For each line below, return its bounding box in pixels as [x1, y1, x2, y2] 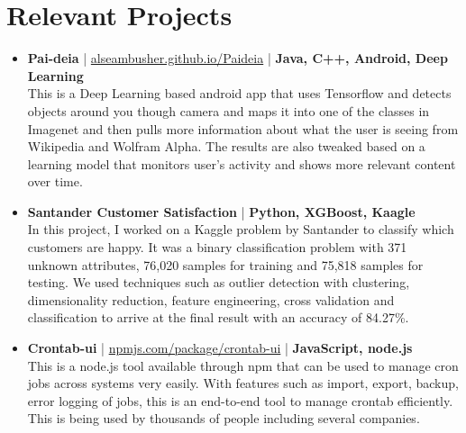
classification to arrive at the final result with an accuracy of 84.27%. [27, 308, 409, 327]
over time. [27, 172, 83, 191]
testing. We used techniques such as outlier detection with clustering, [27, 273, 410, 292]
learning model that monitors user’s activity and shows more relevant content [27, 154, 456, 173]
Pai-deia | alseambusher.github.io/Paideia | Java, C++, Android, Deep [27, 49, 448, 68]
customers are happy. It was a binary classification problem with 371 [27, 238, 407, 257]
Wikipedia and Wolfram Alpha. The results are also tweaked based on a [27, 137, 425, 156]
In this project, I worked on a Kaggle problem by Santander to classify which [27, 220, 454, 239]
